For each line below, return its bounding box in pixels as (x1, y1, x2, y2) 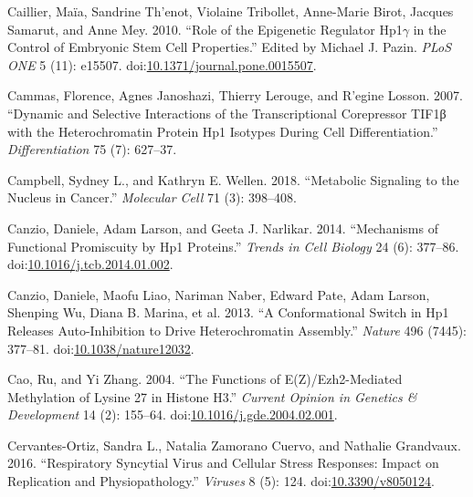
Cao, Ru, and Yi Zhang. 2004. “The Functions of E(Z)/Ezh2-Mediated (7, 369, 403, 388)
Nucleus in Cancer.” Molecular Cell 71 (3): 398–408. (7, 188, 297, 207)
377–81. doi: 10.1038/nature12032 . (7, 338, 194, 357)
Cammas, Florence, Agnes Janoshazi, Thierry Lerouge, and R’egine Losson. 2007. (7, 86, 463, 105)
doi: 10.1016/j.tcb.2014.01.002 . (7, 254, 173, 274)
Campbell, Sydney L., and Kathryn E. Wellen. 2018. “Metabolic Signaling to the (7, 170, 459, 189)
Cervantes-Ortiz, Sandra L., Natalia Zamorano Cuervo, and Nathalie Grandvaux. (7, 435, 461, 454)
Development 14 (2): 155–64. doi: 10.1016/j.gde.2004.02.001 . (7, 405, 338, 424)
